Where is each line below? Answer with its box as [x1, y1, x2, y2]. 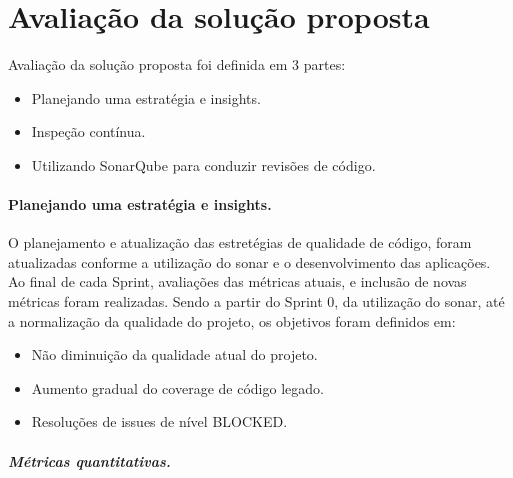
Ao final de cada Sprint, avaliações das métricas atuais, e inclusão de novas [8, 271, 467, 292]
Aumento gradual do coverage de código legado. [31, 377, 324, 398]
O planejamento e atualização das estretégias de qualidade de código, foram [8, 232, 472, 253]
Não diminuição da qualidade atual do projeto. [31, 344, 318, 365]
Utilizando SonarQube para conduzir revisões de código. [31, 154, 376, 175]
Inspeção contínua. [31, 121, 146, 142]
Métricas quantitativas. [8, 450, 171, 471]
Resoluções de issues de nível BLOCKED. [31, 411, 288, 432]
